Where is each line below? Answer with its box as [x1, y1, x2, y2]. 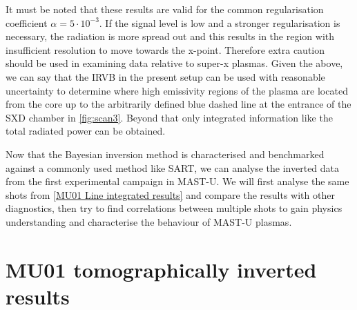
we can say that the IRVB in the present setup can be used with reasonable [6, 69, 325, 84]
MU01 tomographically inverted [6, 255, 317, 283]
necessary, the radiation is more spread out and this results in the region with [6, 29, 334, 43]
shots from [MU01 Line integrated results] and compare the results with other [6, 187, 335, 202]
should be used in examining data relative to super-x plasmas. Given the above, [6, 56, 343, 70]
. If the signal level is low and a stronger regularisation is [99, 15, 340, 30]
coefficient [6, 15, 48, 30]
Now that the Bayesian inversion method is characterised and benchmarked [6, 146, 325, 161]
